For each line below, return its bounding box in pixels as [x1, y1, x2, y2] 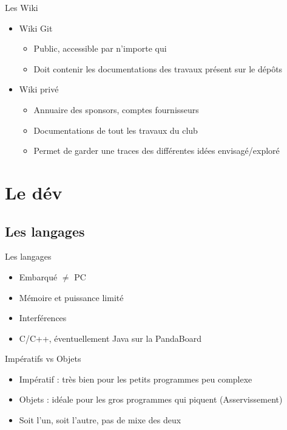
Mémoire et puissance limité [19, 291, 124, 303]
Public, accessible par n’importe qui [33, 42, 167, 55]
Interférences [19, 311, 67, 324]
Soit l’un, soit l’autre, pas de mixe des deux [19, 414, 181, 426]
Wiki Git [19, 21, 53, 34]
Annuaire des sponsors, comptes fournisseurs [33, 103, 199, 116]
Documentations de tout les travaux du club [33, 123, 198, 136]
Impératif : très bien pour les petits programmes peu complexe [19, 372, 252, 385]
